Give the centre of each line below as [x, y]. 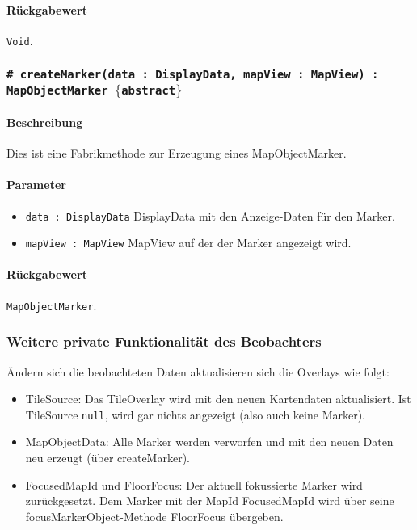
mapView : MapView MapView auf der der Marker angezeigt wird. [188, 243]
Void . [20, 40]
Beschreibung [45, 122]
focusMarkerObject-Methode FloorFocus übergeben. [154, 516]
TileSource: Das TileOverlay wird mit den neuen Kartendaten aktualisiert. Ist [218, 399]
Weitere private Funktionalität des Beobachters [164, 341]
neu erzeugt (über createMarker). [107, 457]
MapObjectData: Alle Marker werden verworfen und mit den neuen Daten [209, 442]
